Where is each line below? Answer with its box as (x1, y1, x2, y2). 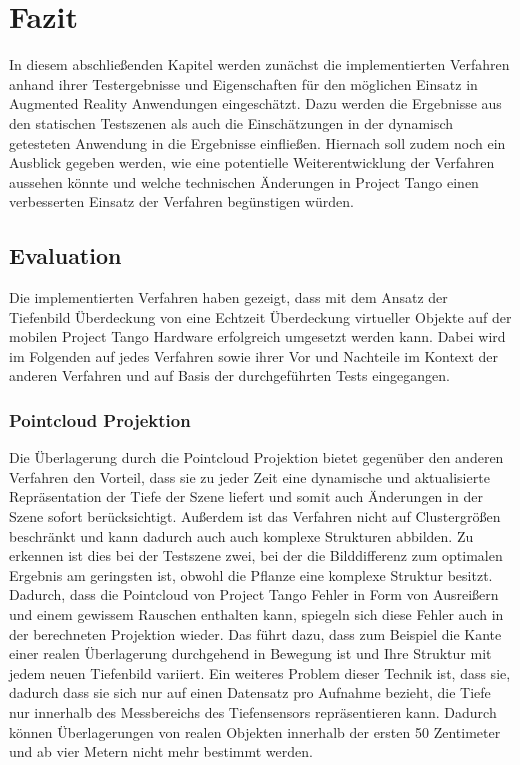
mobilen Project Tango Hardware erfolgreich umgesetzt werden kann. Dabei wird (9, 326, 506, 347)
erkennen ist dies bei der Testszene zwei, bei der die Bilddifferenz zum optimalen (9, 545, 503, 566)
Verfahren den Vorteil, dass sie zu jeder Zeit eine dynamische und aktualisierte (9, 466, 490, 487)
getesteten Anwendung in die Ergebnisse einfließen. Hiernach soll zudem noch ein (9, 132, 506, 153)
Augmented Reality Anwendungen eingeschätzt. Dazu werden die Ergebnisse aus (9, 93, 502, 114)
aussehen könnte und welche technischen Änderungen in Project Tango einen (9, 171, 479, 192)
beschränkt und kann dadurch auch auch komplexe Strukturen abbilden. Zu (9, 525, 474, 546)
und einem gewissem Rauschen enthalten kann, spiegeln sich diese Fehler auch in (9, 604, 504, 625)
